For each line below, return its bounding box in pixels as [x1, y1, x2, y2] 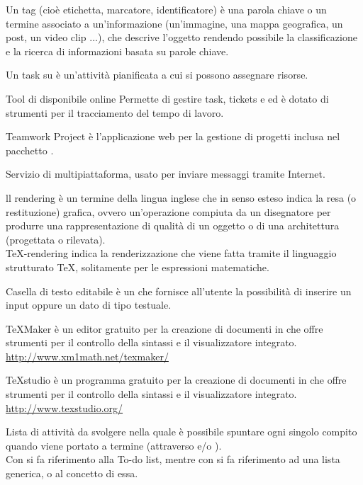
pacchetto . [6, 142, 54, 157]
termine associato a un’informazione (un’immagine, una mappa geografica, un [6, 16, 343, 30]
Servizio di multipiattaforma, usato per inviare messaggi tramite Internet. [6, 166, 325, 181]
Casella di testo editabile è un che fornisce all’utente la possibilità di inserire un [6, 283, 352, 298]
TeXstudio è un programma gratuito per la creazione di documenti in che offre [6, 372, 347, 387]
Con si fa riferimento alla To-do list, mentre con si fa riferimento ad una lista [6, 452, 340, 467]
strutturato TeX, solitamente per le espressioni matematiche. [6, 259, 269, 274]
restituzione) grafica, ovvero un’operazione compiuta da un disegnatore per [6, 204, 331, 219]
